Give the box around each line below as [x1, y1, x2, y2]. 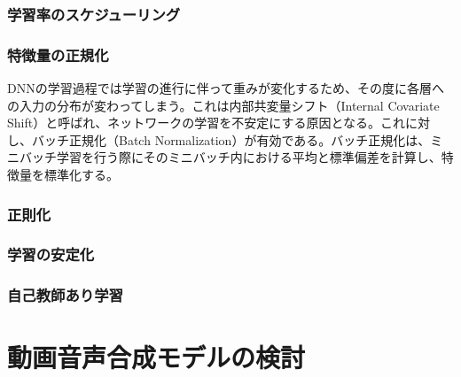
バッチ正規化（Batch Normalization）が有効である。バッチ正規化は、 [31, 130, 431, 149]
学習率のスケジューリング [7, 3, 181, 25]
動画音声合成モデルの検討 [7, 339, 306, 375]
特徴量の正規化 [7, 43, 109, 65]
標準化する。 [43, 165, 119, 184]
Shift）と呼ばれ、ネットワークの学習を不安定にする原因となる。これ [7, 113, 406, 132]
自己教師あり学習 [7, 284, 123, 306]
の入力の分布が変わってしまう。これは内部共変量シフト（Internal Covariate [7, 96, 440, 114]
